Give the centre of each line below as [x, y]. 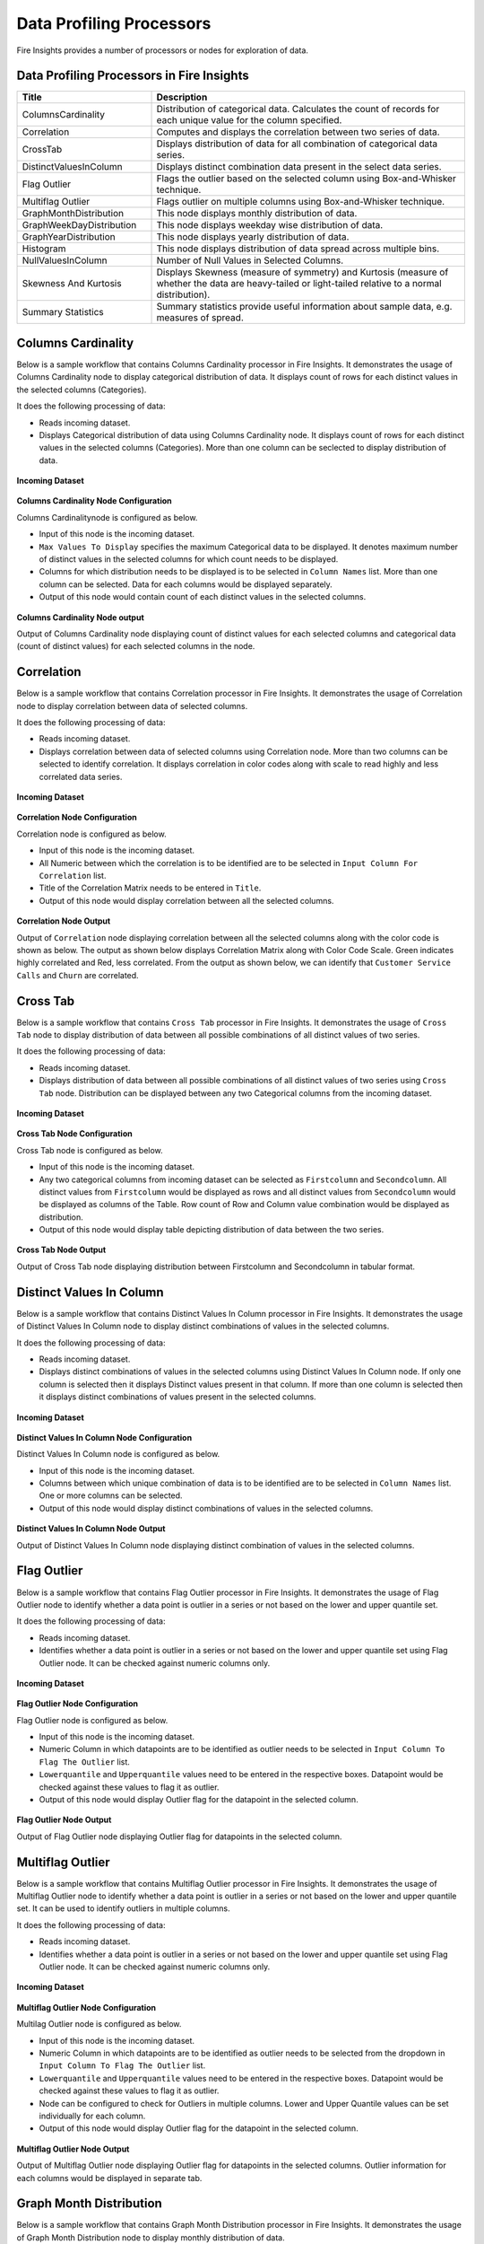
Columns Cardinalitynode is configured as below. [107, 517]
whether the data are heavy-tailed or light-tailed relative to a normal [299, 284]
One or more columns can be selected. [111, 1495]
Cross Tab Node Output [61, 1250]
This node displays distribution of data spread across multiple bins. [298, 249]
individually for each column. [92, 2116]
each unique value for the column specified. [249, 120]
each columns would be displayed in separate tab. [109, 2178]
